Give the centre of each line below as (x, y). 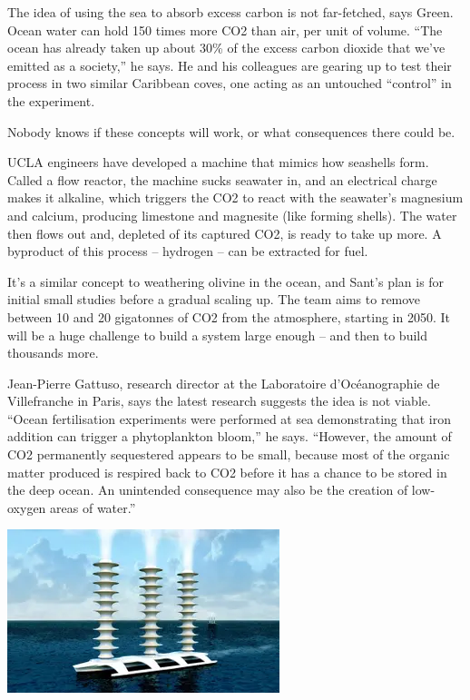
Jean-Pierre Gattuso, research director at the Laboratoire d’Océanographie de (224, 383)
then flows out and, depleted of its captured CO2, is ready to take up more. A (225, 233)
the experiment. (51, 100)
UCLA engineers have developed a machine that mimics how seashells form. (218, 162)
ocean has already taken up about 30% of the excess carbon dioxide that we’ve (226, 48)
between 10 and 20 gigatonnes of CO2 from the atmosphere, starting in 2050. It (229, 316)
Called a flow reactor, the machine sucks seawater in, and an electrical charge (222, 179)
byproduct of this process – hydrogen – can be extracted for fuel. (188, 251)
